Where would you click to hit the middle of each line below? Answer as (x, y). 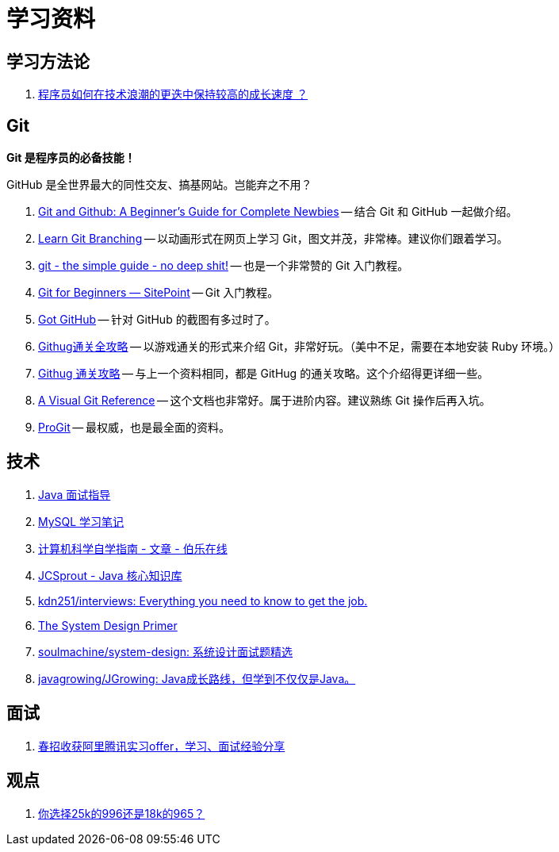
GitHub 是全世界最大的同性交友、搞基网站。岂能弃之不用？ (159, 185)
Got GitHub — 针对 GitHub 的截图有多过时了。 (157, 320)
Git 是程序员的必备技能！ (71, 158)
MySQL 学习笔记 (81, 521)
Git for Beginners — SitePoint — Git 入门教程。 (159, 293)
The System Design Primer (108, 625)
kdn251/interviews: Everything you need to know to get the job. (203, 601)
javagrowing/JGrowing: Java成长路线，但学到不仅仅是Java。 (197, 678)
